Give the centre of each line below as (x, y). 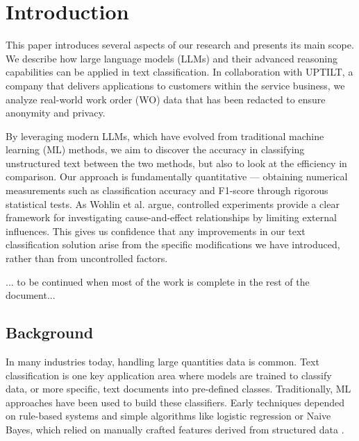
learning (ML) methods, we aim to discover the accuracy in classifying (155, 149)
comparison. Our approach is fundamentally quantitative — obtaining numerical (177, 176)
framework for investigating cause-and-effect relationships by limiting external (171, 217)
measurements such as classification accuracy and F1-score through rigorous (167, 190)
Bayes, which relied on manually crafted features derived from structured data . (175, 429)
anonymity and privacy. (56, 113)
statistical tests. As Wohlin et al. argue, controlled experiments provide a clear (173, 204)
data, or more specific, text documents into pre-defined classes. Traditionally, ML (178, 389)
